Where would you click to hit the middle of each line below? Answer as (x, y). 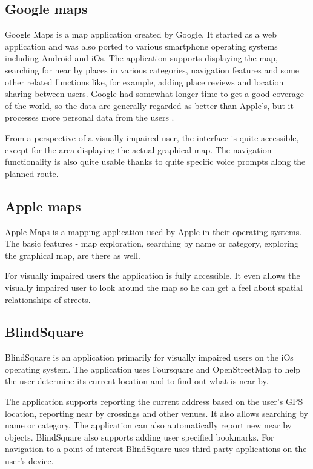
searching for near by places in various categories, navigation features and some (152, 69)
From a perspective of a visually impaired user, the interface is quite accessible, (152, 137)
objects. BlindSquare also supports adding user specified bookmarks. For (140, 437)
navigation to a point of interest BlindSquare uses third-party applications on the (156, 449)
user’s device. (29, 461)
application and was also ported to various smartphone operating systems (141, 46)
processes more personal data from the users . (90, 117)
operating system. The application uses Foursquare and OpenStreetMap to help (153, 369)
